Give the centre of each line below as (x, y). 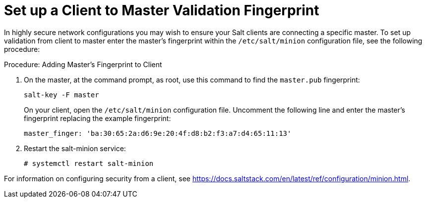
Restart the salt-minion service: (75, 148)
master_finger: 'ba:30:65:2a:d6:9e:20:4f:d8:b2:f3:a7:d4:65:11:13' (158, 133)
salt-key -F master (61, 95)
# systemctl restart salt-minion (89, 163)
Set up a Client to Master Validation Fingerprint (162, 10)
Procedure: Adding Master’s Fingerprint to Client (83, 64)
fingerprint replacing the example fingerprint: (97, 118)
